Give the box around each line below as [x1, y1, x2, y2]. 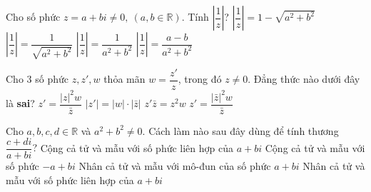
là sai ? [6, 96, 35, 111]
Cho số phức [6, 9, 61, 24]
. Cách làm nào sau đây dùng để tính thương [142, 123, 339, 138]
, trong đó [178, 71, 222, 86]
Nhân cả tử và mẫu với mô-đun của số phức [78, 158, 271, 173]
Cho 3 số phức [6, 71, 68, 86]
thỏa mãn [103, 71, 146, 86]
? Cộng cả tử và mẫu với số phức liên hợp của [32, 140, 234, 155]
